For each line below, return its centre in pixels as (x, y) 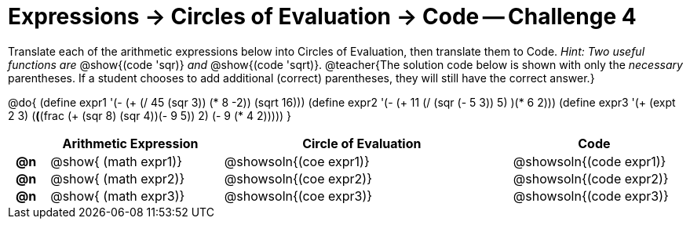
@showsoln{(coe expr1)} (297, 161)
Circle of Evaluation (362, 143)
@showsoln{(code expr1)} (590, 161)
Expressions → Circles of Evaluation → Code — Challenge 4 (322, 16)
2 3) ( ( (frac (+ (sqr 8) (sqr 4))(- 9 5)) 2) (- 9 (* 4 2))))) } (150, 115)
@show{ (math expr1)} (117, 161)
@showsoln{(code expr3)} (591, 196)
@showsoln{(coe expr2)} (298, 178)
